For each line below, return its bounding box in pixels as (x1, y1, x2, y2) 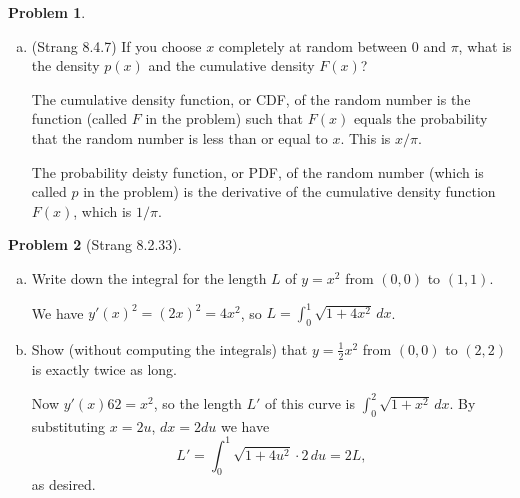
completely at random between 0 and (218, 35, 446, 56)
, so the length (153, 392, 242, 413)
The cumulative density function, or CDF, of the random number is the (31, 88, 471, 109)
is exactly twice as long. (31, 358, 177, 379)
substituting (31, 415, 106, 436)
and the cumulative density (148, 55, 315, 76)
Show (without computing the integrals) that (31, 338, 308, 359)
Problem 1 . (8, 2, 86, 22)
